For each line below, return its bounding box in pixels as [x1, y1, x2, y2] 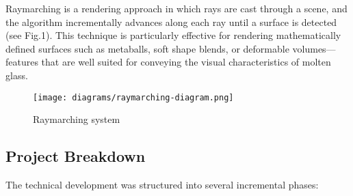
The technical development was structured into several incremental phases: [5, 178, 319, 192]
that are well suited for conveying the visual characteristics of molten [41, 55, 331, 69]
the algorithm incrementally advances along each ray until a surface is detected [5, 14, 337, 29]
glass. [5, 68, 28, 82]
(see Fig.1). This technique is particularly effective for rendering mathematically [5, 28, 341, 42]
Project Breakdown [5, 145, 146, 167]
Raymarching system [33, 112, 120, 126]
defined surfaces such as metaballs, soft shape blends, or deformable [5, 41, 289, 55]
